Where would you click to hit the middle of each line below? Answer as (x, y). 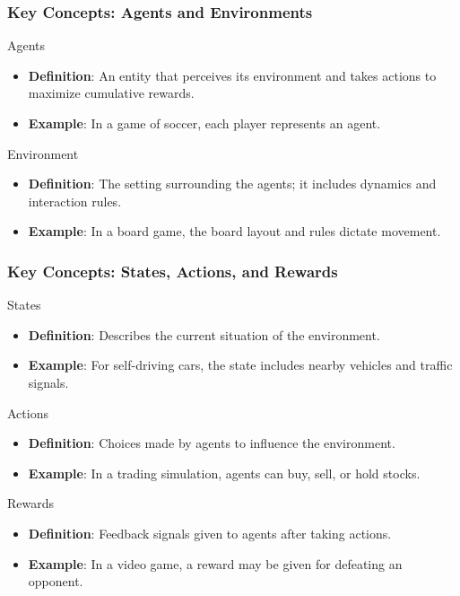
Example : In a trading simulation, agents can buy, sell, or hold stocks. (224, 473)
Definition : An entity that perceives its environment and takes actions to (232, 75)
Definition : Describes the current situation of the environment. (204, 334)
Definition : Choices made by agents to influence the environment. (212, 443)
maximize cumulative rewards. (111, 93)
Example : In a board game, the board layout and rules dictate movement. (234, 231)
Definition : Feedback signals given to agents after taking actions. (210, 533)
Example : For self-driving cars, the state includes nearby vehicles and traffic (240, 365)
